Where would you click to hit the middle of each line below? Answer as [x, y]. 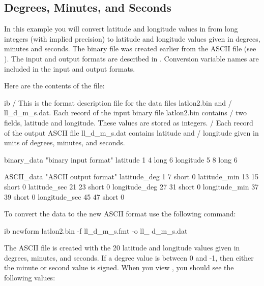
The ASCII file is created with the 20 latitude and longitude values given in [122, 248]
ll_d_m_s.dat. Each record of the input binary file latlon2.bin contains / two [125, 113]
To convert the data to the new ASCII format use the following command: [120, 214]
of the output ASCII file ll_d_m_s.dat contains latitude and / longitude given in [131, 132]
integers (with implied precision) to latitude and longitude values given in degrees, [132, 38]
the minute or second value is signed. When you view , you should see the [119, 267]
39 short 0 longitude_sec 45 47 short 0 [64, 196]
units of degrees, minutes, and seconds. [65, 142]
